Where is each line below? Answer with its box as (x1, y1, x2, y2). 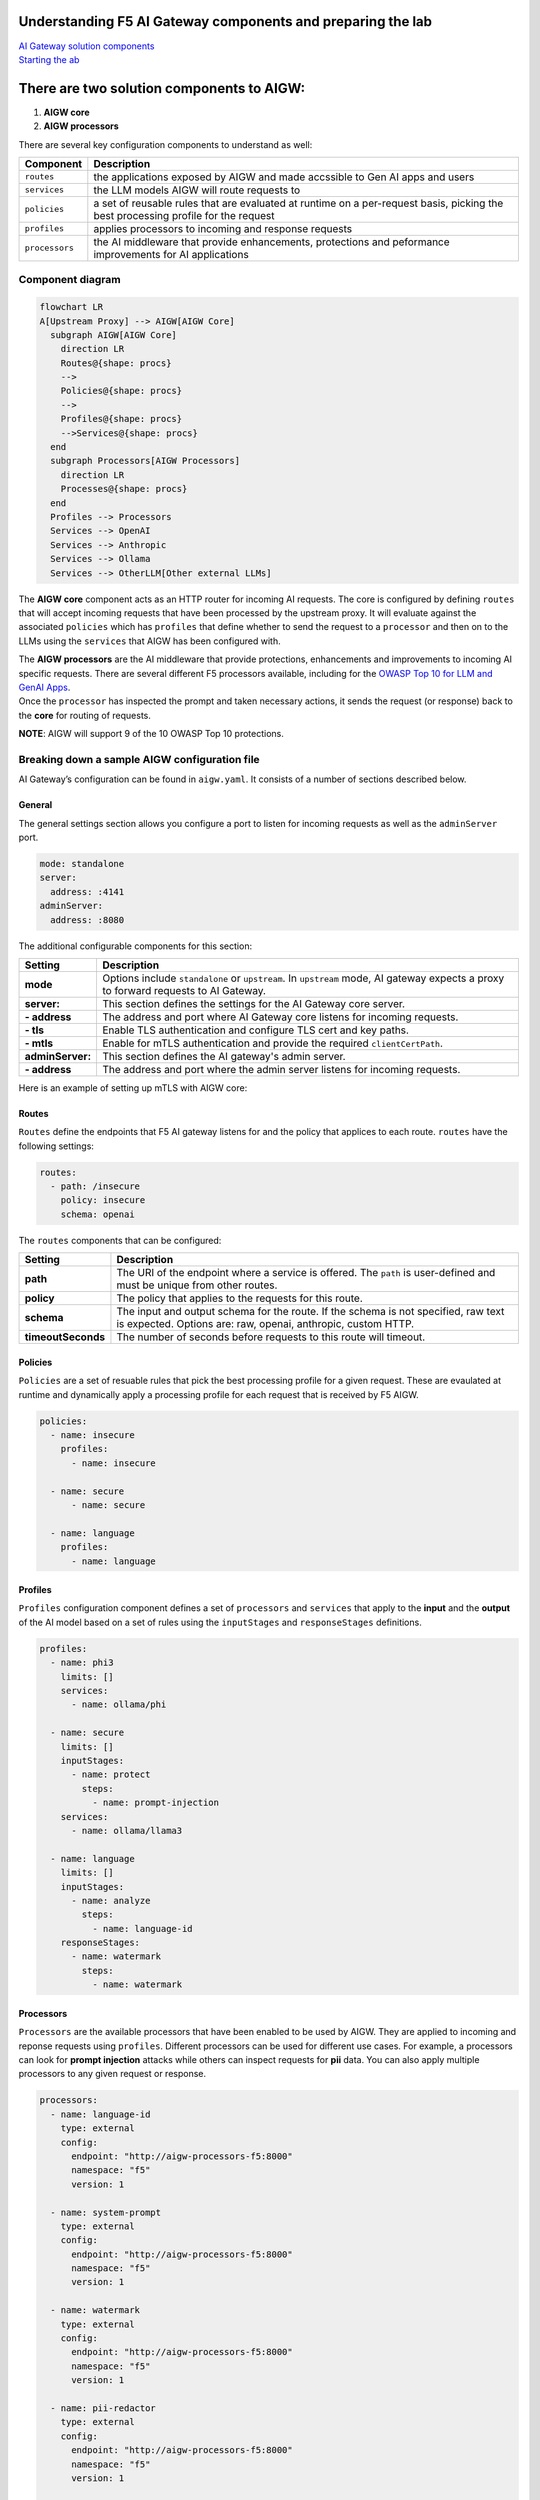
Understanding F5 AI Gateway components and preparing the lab (18, 13, 433, 30)
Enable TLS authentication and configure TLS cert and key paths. (101, 1023, 410, 1037)
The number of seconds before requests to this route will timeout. (116, 1330, 426, 1344)
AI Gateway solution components (18, 40, 155, 52)
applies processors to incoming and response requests (93, 221, 353, 235)
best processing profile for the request (93, 208, 275, 222)
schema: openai (60, 1208, 135, 1220)
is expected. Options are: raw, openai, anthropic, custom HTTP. (116, 1317, 415, 1331)
